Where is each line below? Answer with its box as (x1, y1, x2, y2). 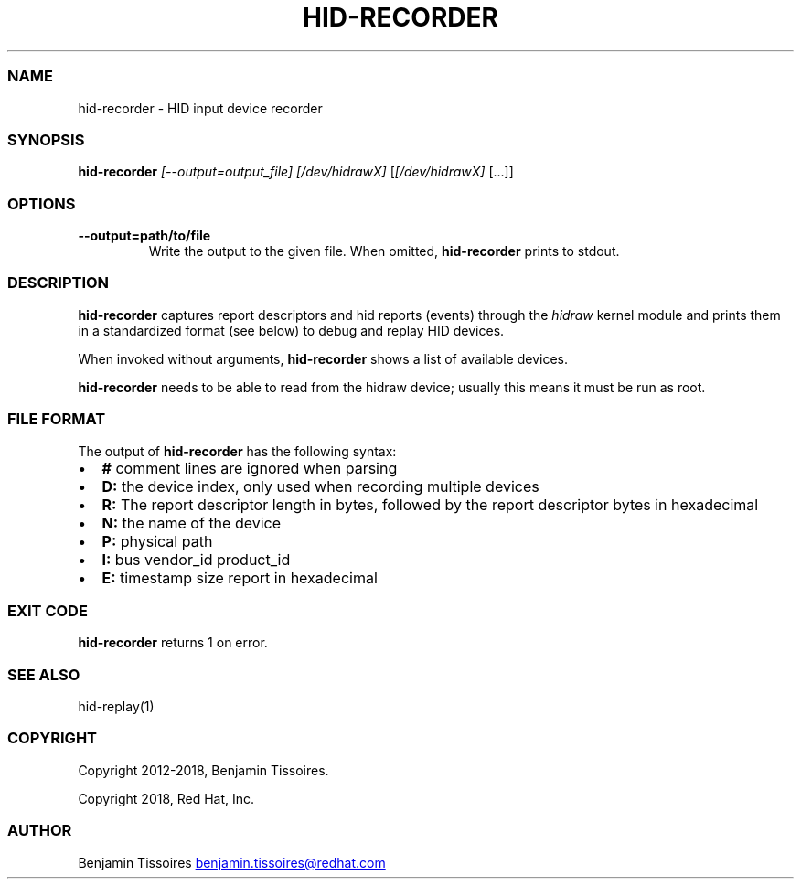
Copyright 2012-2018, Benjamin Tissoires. (78, 762, 329, 778)
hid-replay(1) (78, 699, 155, 714)
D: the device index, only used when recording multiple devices (101, 476, 539, 496)
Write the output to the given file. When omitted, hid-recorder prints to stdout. (148, 243, 620, 259)
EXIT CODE (7, 601, 88, 620)
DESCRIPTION (7, 273, 110, 293)
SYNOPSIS (7, 130, 85, 149)
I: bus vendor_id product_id (101, 550, 291, 569)
